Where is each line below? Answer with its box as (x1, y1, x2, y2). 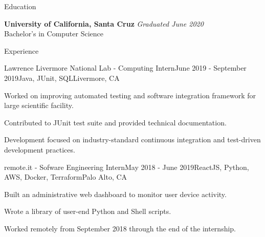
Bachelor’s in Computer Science (4, 28, 103, 39)
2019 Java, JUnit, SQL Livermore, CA (4, 72, 120, 83)
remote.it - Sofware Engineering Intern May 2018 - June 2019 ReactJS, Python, (4, 161, 249, 172)
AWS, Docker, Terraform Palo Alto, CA (4, 171, 127, 182)
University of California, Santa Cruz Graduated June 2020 (4, 18, 204, 29)
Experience (4, 45, 39, 56)
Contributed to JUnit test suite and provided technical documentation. (4, 117, 227, 127)
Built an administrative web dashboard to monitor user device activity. (4, 188, 227, 199)
